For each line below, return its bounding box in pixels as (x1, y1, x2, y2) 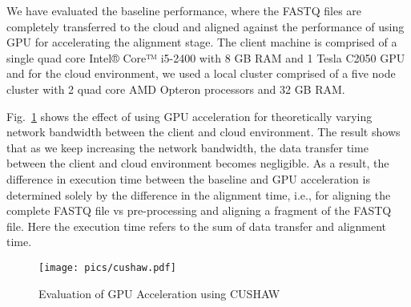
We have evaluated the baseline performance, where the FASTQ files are (6, 2, 362, 18)
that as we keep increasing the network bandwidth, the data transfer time (6, 139, 369, 156)
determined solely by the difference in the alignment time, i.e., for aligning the (6, 186, 391, 203)
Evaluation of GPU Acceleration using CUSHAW (38, 285, 280, 301)
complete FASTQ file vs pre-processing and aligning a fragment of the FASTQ (6, 202, 392, 219)
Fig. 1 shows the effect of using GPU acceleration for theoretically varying (6, 107, 373, 124)
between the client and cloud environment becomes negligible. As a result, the (6, 155, 389, 172)
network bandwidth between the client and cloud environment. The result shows (6, 123, 401, 140)
